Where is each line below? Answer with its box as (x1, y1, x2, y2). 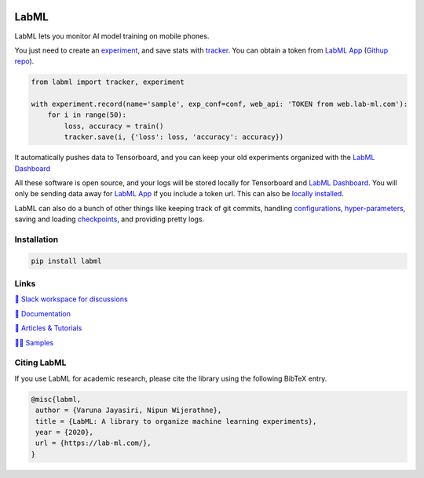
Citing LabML (14, 357, 67, 368)
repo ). (14, 57, 35, 66)
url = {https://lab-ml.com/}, (35, 439, 152, 447)
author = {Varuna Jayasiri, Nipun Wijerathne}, (35, 406, 222, 415)
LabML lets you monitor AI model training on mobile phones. (14, 31, 210, 41)
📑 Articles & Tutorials (14, 323, 82, 333)
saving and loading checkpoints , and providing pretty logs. (14, 214, 205, 224)
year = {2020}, (35, 428, 94, 436)
